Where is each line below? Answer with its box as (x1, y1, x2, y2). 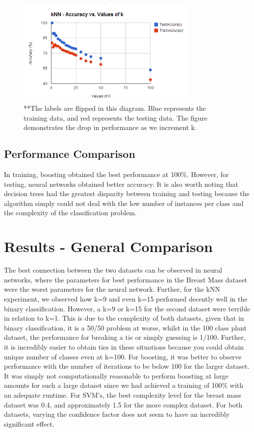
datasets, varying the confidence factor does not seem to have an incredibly (4, 409, 230, 419)
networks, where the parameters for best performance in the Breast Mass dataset (4, 274, 248, 284)
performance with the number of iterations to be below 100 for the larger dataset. (4, 361, 250, 371)
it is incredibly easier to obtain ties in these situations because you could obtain (4, 341, 244, 352)
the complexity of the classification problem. (4, 207, 137, 218)
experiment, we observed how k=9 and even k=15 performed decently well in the (4, 293, 248, 304)
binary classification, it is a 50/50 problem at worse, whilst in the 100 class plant (4, 322, 247, 332)
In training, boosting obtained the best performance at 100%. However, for (4, 169, 229, 179)
